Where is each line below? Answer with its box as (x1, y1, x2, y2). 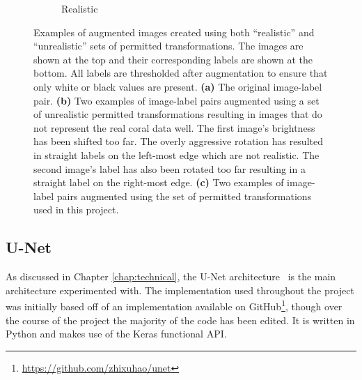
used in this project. (33, 202, 119, 217)
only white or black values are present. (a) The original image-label (33, 79, 322, 93)
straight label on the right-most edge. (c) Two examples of (33, 175, 284, 190)
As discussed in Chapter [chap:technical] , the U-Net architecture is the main (6, 269, 336, 284)
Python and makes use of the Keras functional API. (6, 326, 227, 341)
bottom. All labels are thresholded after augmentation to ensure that (33, 66, 328, 80)
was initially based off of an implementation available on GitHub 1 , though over (6, 297, 343, 313)
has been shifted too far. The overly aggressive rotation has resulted (33, 134, 323, 149)
